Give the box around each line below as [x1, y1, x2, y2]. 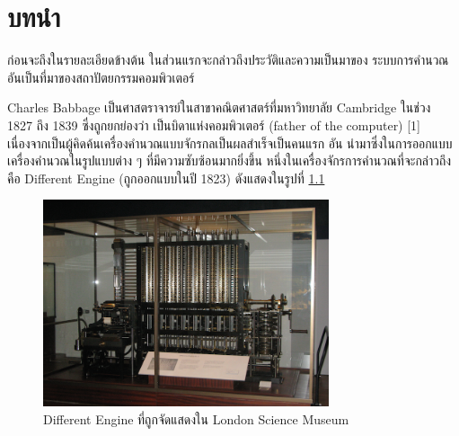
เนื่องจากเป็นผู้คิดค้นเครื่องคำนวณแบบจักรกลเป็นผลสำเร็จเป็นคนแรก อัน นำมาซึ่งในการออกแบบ [7, 133, 453, 152]
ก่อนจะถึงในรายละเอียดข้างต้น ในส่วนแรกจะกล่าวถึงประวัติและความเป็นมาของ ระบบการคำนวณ [7, 50, 449, 69]
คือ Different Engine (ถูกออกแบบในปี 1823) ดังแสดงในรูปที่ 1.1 [7, 168, 325, 187]
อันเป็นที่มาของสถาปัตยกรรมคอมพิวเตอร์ [7, 67, 195, 86]
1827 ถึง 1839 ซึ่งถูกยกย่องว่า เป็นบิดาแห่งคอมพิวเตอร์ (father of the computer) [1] [7, 115, 421, 134]
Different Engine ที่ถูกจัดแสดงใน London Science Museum [43, 410, 349, 429]
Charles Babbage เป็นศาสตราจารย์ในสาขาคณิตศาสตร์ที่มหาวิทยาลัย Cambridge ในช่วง [7, 98, 431, 117]
